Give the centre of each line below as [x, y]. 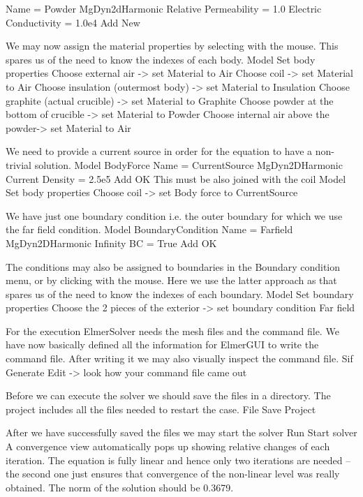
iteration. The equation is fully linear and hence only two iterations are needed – [178, 460]
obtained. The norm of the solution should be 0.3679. [120, 487]
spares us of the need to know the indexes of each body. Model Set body [161, 59]
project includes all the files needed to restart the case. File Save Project [161, 409]
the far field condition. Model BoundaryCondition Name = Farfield [149, 229]
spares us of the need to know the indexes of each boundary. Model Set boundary [180, 294]
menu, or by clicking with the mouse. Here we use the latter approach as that [171, 280]
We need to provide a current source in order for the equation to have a [159, 151]
